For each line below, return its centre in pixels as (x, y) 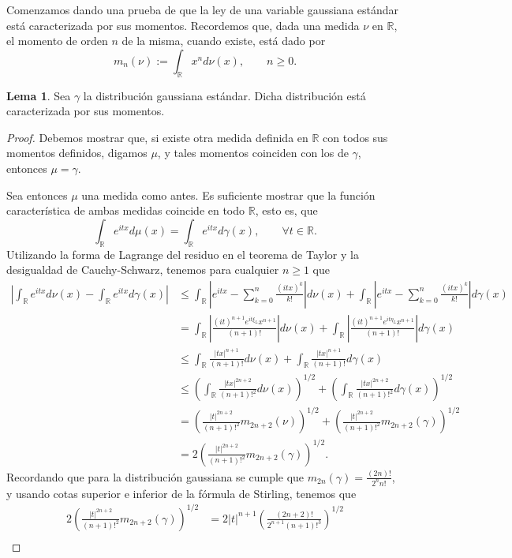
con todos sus (355, 137)
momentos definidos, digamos (77, 153)
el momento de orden (57, 41)
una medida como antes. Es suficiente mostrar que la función (228, 195)
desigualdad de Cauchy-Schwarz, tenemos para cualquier (143, 270)
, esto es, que (286, 210)
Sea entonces (37, 195)
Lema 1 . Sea (39, 95)
